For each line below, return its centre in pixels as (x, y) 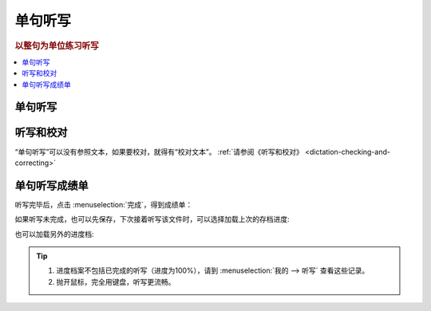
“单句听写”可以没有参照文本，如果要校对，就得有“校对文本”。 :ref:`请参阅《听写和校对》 (159, 152)
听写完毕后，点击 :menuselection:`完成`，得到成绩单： (104, 204)
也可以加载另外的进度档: (55, 234)
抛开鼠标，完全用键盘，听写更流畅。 (116, 281)
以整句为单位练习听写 (57, 45)
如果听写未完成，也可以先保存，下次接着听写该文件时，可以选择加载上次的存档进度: (152, 219)
